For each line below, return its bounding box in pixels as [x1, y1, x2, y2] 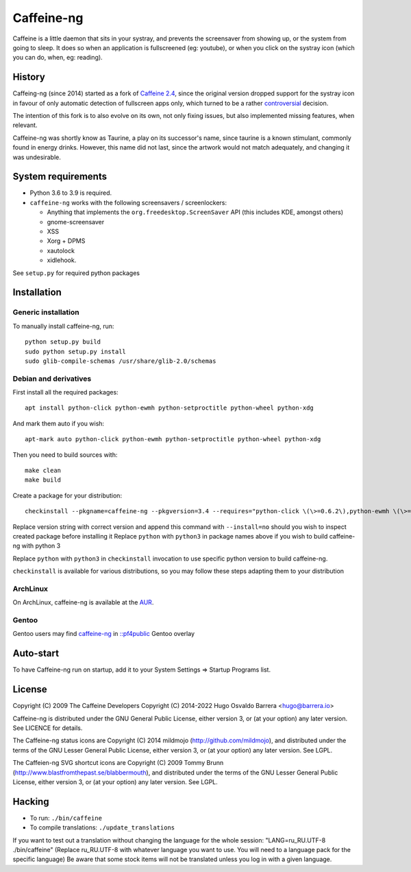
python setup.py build [25, 338, 101, 346]
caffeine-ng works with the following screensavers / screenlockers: [29, 198, 227, 207]
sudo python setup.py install [25, 347, 127, 355]
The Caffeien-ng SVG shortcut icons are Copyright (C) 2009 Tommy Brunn [12, 759, 224, 767]
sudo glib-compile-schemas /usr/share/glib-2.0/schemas [25, 357, 216, 365]
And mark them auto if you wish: [12, 419, 105, 427]
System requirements [12, 171, 108, 182]
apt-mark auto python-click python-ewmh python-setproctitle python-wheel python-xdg [25, 436, 321, 443]
